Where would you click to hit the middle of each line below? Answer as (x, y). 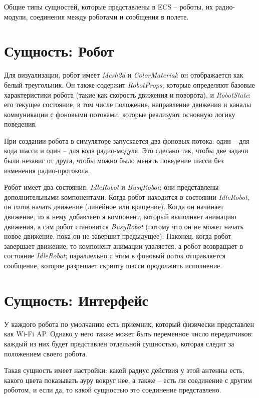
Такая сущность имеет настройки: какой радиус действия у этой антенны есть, (124, 370)
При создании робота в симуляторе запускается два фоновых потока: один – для (127, 140)
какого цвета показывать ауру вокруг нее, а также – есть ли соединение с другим (128, 380)
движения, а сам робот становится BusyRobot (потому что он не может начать (124, 226)
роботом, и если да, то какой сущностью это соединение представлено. (113, 390)
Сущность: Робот (59, 51)
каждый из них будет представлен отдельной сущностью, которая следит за (119, 343)
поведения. (21, 124)
